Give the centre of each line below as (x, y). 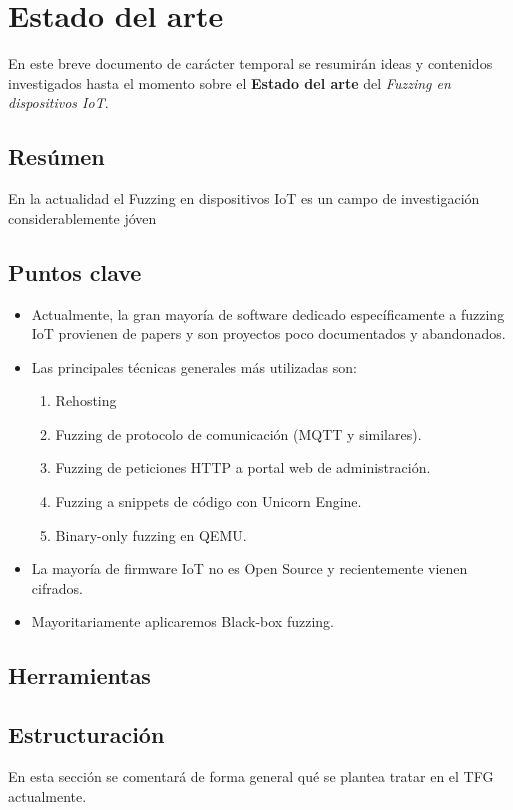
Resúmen (56, 156)
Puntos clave (75, 271)
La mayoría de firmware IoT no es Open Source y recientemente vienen (249, 568)
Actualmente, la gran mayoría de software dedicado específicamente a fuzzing (268, 313)
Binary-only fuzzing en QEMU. (151, 534)
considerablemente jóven (82, 217)
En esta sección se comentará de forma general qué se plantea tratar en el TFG (251, 776)
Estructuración (86, 734)
